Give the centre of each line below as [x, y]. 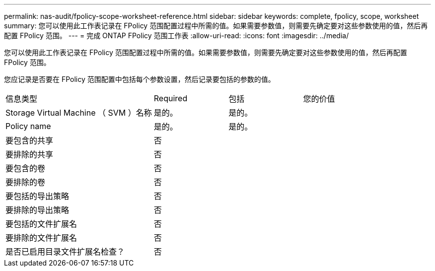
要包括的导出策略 [37, 196]
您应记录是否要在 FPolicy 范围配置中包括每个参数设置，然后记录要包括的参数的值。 [140, 79]
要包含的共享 [30, 140]
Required [171, 98]
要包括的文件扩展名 [41, 224]
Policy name [28, 126]
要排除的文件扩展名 [41, 238]
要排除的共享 [30, 154]
